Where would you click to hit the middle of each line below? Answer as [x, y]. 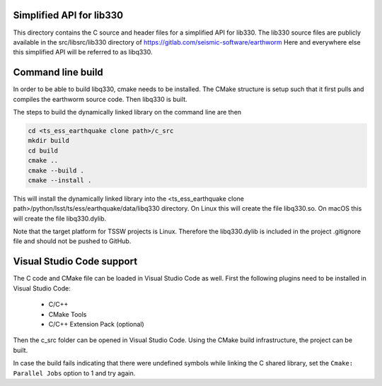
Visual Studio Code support [75, 262]
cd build [43, 151]
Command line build [58, 72]
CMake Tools [68, 314]
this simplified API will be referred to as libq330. [83, 52]
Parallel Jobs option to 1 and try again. [74, 373]
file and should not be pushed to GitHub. [72, 241]
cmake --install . [60, 180]
